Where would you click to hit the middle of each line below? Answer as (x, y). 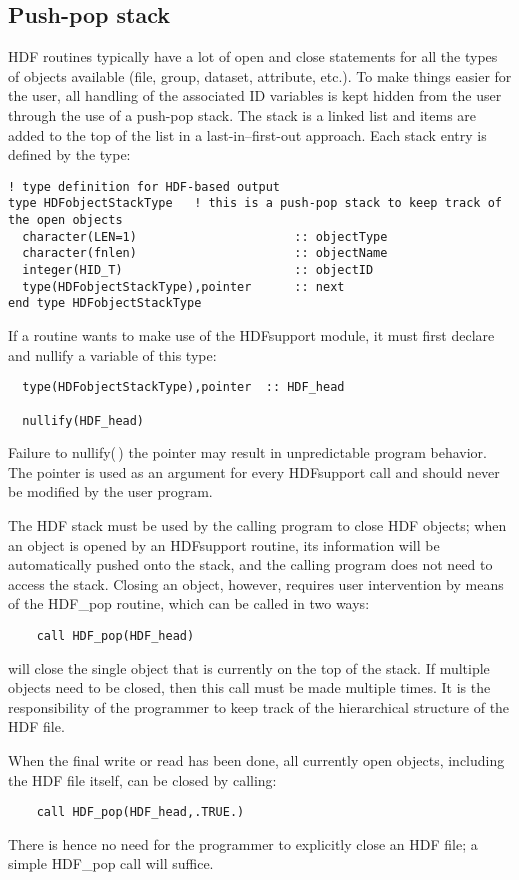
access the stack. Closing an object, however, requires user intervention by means (256, 583)
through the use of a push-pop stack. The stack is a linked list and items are (242, 114)
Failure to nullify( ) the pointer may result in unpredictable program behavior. (247, 452)
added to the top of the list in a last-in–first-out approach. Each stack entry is (247, 134)
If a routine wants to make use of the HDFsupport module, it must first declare (251, 335)
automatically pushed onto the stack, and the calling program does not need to (250, 564)
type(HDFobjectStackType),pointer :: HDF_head (183, 387)
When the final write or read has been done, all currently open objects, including (256, 759)
